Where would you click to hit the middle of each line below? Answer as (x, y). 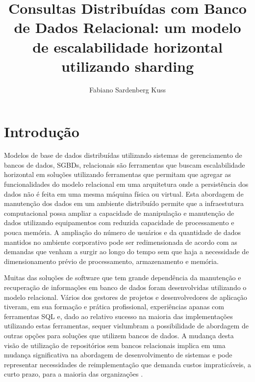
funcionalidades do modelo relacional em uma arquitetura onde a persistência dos (126, 184)
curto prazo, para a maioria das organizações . (74, 374)
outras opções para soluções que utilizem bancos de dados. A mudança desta (119, 335)
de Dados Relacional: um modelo (127, 27)
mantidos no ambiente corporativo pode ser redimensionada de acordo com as (121, 242)
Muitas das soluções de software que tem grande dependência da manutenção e (123, 278)
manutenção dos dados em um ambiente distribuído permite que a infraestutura (124, 203)
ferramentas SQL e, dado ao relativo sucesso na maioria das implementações (118, 316)
